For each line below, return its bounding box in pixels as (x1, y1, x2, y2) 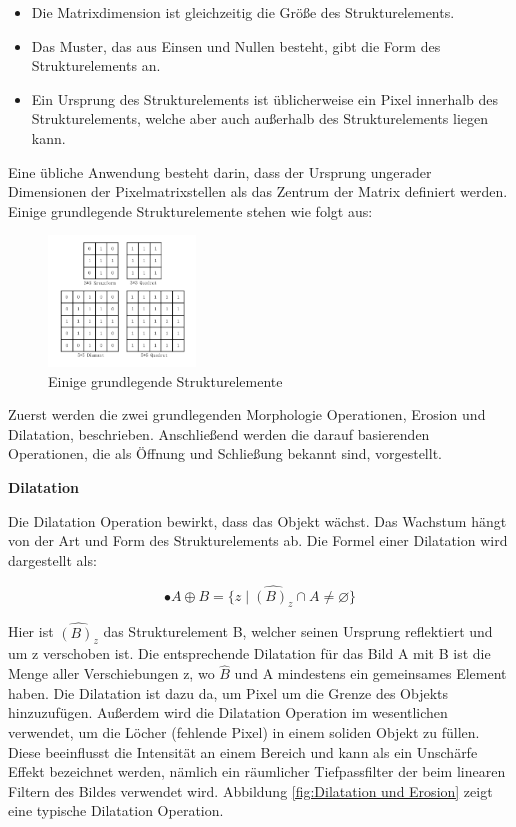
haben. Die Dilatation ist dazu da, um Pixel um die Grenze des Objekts (8, 682, 449, 703)
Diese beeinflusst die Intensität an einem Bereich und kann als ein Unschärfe (8, 741, 478, 762)
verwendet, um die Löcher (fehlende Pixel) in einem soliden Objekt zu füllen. (8, 722, 480, 743)
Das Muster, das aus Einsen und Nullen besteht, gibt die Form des (31, 35, 441, 56)
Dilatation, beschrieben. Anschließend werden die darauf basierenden (8, 423, 430, 444)
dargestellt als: (8, 549, 97, 570)
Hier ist (8, 621, 54, 642)
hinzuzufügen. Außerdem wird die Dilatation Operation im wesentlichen (8, 702, 448, 723)
